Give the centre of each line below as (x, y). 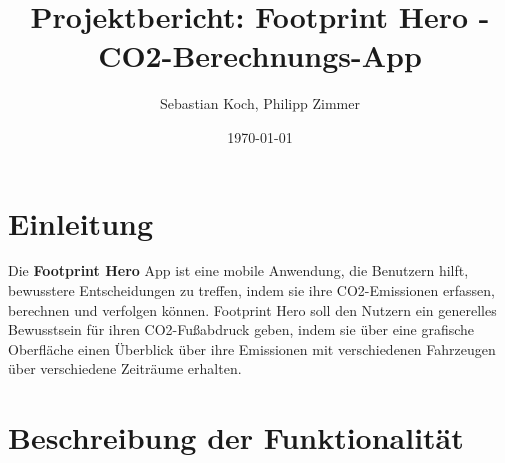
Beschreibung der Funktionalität (236, 437)
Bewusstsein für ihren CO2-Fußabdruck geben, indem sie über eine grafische (241, 329)
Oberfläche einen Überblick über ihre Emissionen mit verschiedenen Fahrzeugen (252, 348)
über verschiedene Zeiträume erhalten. (125, 368)
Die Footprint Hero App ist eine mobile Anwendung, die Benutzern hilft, (238, 270)
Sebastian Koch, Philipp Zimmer (260, 103)
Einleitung (81, 222)
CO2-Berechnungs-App (260, 55)
